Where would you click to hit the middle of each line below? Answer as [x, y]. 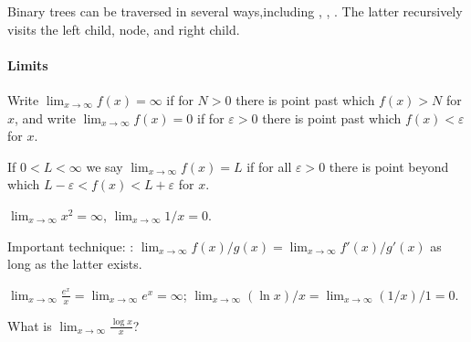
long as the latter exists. [75, 264]
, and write [45, 118]
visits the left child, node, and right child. [124, 29]
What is [30, 325]
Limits [28, 64]
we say [105, 166]
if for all [269, 166]
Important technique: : [71, 246]
